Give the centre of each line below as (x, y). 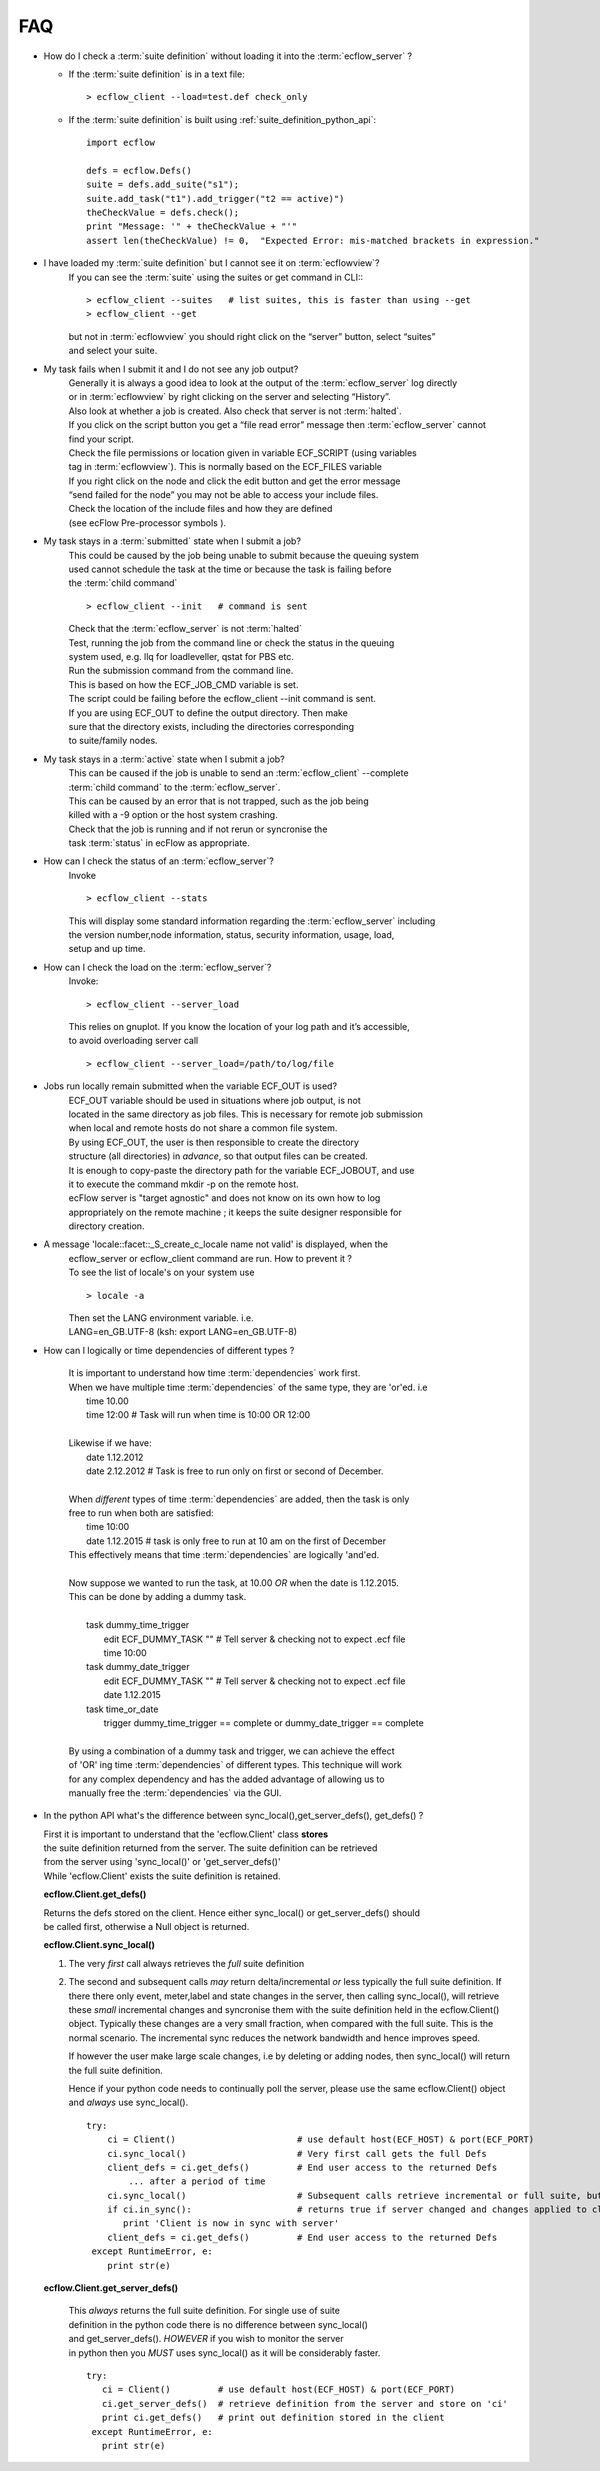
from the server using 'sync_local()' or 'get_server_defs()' (162, 1862)
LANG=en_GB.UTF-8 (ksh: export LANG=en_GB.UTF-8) (183, 1332)
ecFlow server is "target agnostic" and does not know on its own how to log (224, 1198)
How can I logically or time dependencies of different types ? (169, 1350)
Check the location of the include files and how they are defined (200, 509)
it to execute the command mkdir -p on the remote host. (183, 1184)
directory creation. (106, 1226)
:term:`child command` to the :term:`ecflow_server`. (174, 787)
